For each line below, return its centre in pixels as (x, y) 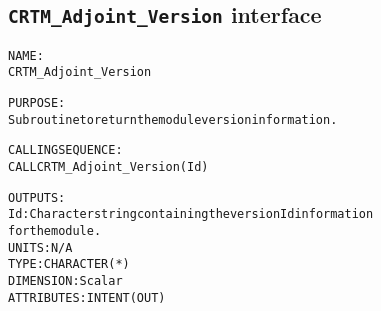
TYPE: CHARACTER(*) (69, 264)
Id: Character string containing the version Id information (191, 214)
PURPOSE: (37, 103)
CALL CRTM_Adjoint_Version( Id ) (108, 167)
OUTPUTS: (37, 197)
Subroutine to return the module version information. (173, 119)
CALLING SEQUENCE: (65, 150)
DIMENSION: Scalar (65, 281)
